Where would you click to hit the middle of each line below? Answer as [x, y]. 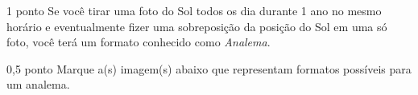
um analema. [38, 84]
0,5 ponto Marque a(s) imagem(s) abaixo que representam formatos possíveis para [209, 68]
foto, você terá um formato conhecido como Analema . [139, 42]
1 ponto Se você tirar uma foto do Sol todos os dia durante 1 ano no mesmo [194, 10]
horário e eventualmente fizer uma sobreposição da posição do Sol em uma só [197, 26]
